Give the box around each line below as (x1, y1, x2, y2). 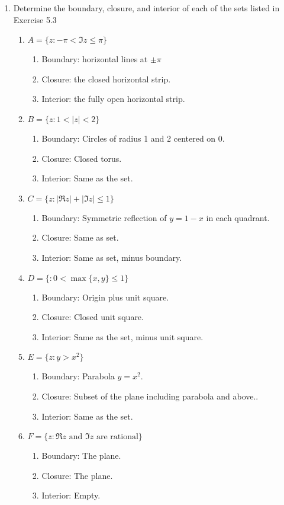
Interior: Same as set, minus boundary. (41, 251, 182, 263)
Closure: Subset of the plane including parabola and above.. (41, 389, 259, 402)
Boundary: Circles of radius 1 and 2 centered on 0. (41, 132, 225, 144)
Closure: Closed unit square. (41, 311, 144, 323)
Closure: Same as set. (41, 231, 119, 244)
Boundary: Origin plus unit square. (41, 290, 169, 303)
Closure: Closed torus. (41, 152, 122, 164)
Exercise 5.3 (13, 13, 57, 25)
